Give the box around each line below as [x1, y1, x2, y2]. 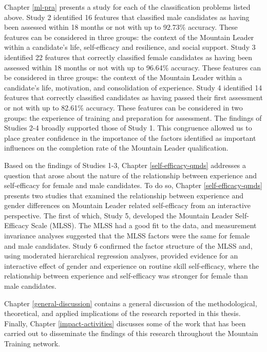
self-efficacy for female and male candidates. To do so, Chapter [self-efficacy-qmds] [4, 180, 262, 191]
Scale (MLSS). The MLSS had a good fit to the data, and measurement [31, 220, 257, 231]
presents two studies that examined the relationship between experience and [4, 190, 243, 200]
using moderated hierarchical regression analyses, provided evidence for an [4, 250, 238, 261]
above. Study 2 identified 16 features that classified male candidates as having [4, 11, 250, 22]
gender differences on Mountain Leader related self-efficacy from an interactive [4, 200, 251, 211]
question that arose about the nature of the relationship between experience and [4, 170, 257, 180]
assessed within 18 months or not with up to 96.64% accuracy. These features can [4, 62, 261, 72]
